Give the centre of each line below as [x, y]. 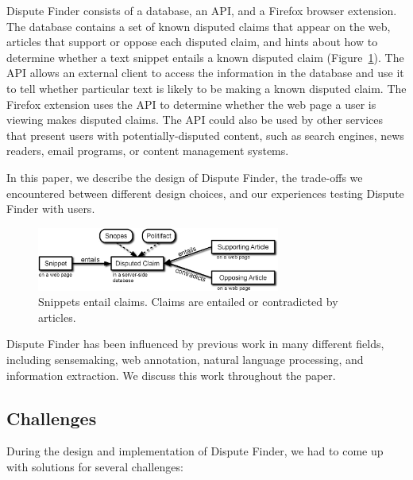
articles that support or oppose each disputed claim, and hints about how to [192, 42]
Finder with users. [51, 209]
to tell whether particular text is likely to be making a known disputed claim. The [206, 88]
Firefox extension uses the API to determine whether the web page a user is [191, 104]
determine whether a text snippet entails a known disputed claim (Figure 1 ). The [205, 57]
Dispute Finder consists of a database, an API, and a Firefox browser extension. [202, 10]
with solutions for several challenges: [95, 466]
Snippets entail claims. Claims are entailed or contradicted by [188, 302]
